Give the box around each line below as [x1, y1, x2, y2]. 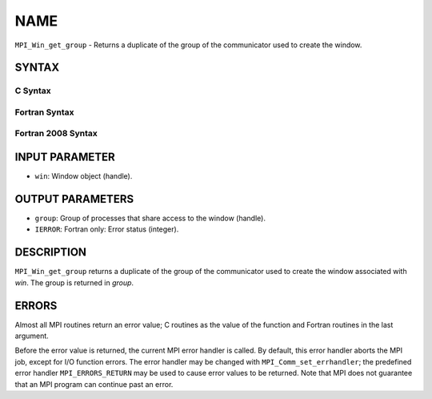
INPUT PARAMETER [14, 151, 115, 164]
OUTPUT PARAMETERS [14, 192, 134, 206]
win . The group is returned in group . [14, 277, 134, 288]
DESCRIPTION [14, 245, 87, 260]
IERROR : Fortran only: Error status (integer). [34, 224, 179, 234]
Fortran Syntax [14, 107, 74, 118]
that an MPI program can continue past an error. [14, 379, 174, 389]
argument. [14, 331, 50, 341]
